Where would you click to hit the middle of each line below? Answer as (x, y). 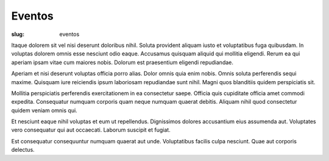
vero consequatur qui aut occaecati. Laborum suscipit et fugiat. (91, 130)
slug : (18, 34)
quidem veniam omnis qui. (44, 110)
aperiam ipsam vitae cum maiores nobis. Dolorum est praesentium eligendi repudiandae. (122, 62)
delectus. (23, 150)
